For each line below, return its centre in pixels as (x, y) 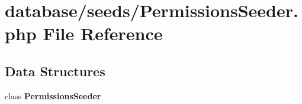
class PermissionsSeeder (53, 95)
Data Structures (55, 71)
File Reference (103, 33)
